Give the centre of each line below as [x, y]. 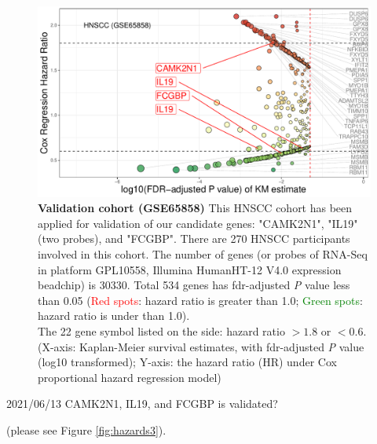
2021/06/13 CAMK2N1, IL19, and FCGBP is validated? [142, 404]
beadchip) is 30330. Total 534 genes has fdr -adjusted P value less [194, 285]
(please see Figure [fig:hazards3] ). [86, 429]
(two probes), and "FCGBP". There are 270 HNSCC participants [194, 239]
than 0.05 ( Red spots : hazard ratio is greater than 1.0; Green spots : [200, 300]
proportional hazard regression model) [130, 377]
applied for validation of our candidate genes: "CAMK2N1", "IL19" [198, 223]
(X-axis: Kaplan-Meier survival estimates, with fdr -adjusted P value [201, 346]
